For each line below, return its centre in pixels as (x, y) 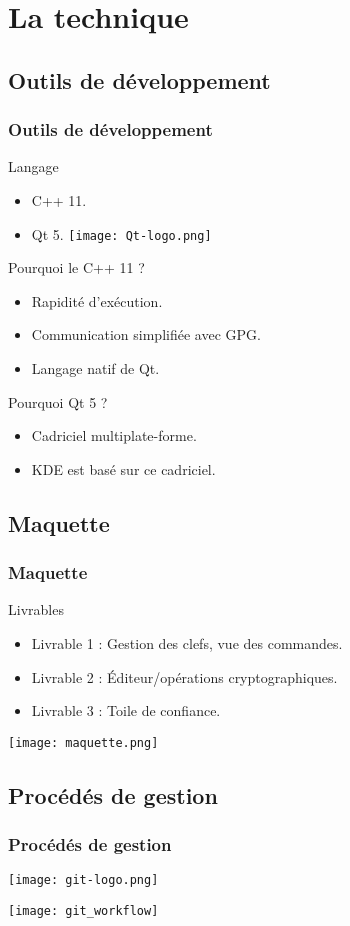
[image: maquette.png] (83, 742)
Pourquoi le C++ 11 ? (76, 267)
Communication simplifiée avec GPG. (146, 334)
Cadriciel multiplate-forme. (114, 435)
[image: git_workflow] (83, 911)
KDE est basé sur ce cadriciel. (123, 468)
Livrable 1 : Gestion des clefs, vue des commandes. (187, 642)
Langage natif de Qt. (95, 368)
